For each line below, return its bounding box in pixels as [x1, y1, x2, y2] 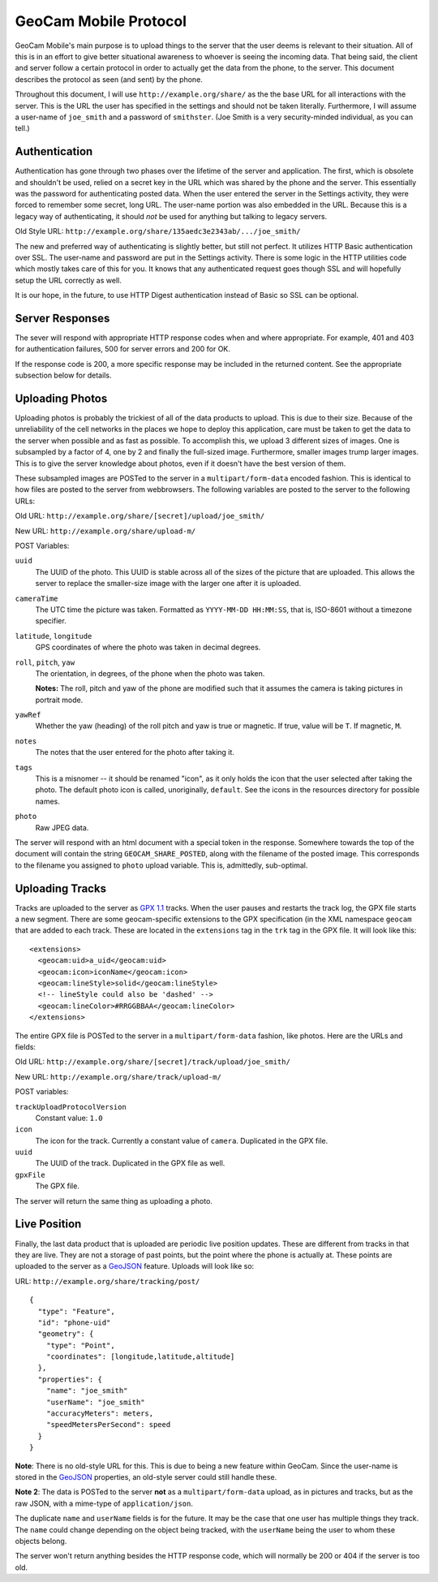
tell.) [15, 123, 30, 133]
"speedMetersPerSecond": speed [45, 1420, 171, 1429]
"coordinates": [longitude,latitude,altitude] [45, 1352, 235, 1361]
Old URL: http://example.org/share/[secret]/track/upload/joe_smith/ [15, 1057, 291, 1067]
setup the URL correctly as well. [15, 275, 122, 285]
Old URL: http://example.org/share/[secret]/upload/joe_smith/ [15, 511, 265, 521]
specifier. [35, 616, 67, 626]
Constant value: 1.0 [35, 1113, 103, 1123]
